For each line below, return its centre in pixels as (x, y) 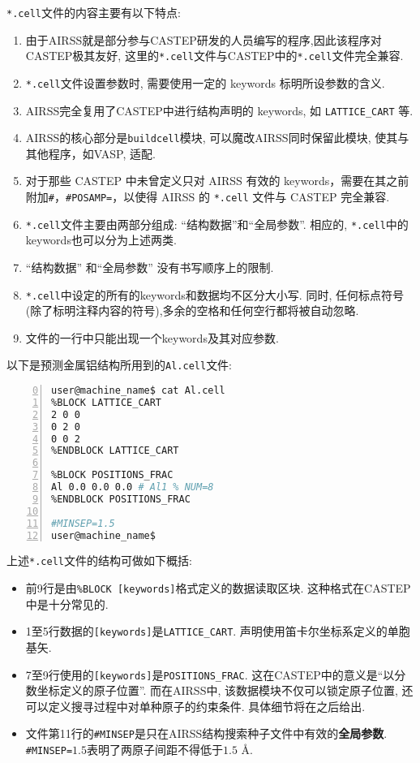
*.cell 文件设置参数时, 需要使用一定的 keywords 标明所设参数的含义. (205, 82)
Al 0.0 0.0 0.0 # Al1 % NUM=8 (133, 487)
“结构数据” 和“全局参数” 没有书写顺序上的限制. (150, 267)
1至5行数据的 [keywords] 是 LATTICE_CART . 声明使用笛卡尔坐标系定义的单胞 (218, 631)
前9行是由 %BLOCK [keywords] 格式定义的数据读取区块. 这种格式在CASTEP (218, 588)
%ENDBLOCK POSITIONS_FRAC (121, 499)
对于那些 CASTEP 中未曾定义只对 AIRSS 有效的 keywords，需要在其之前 (217, 181)
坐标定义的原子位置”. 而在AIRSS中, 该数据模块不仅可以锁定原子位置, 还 (225, 690)
